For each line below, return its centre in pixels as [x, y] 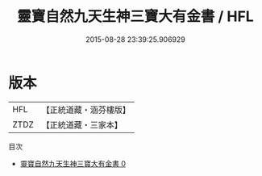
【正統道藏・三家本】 [82, 124]
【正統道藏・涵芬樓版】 [86, 110]
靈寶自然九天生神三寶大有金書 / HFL [135, 17]
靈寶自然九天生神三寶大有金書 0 [73, 163]
